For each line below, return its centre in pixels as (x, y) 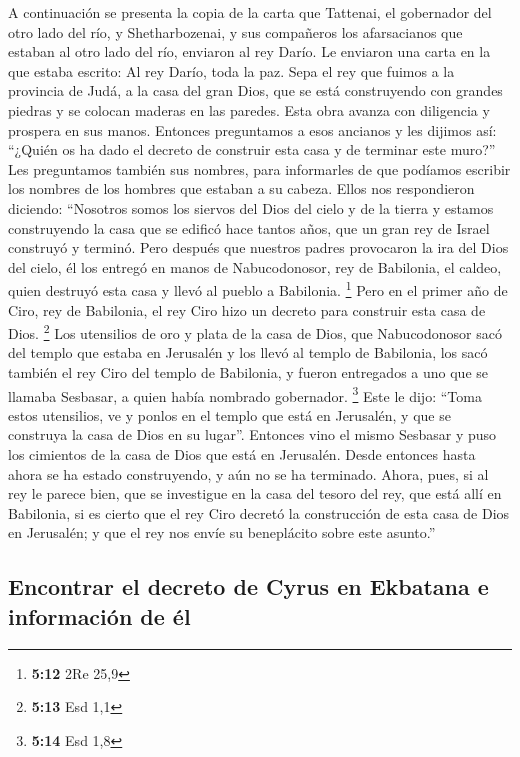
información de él (99, 615)
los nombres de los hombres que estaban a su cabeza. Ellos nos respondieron (241, 188)
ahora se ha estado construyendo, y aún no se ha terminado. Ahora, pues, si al (248, 473)
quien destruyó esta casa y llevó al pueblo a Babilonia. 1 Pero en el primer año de (258, 288)
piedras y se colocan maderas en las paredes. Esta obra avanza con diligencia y (249, 109)
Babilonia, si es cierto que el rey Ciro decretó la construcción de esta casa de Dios (259, 512)
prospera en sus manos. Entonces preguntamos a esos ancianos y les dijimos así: (252, 129)
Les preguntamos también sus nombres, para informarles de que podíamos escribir (259, 168)
